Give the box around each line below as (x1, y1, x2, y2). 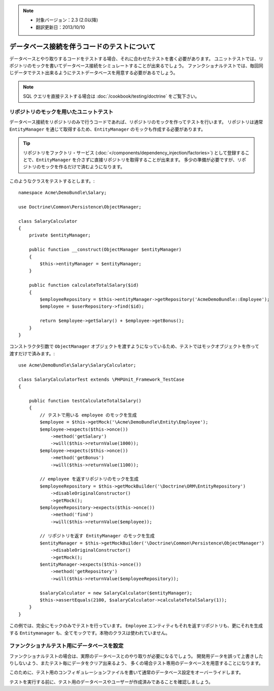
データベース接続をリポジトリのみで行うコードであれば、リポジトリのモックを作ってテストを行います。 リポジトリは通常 (9, 119, 263, 125)
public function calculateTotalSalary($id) (28, 282, 139, 288)
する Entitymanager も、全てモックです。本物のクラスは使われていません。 (9, 629, 170, 636)
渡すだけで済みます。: (9, 350, 55, 356)
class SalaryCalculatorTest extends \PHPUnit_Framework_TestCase (18, 376, 185, 382)
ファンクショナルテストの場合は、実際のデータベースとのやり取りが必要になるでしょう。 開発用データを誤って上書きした (9, 653, 263, 659)
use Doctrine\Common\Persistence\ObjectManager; (18, 204, 142, 209)
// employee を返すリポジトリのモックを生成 (40, 476, 139, 482)
